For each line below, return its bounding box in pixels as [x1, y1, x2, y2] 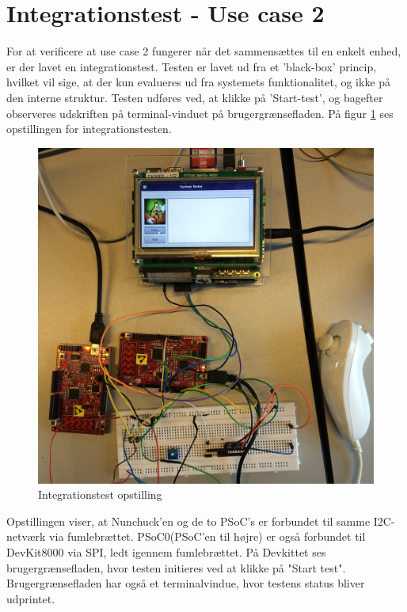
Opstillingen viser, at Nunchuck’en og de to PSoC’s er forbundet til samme [6, 512, 371, 529]
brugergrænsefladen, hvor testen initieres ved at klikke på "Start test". [6, 559, 346, 576]
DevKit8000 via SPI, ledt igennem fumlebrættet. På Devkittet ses [6, 544, 326, 561]
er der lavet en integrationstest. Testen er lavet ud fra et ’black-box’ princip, [6, 58, 377, 74]
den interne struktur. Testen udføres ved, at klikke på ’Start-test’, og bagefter [6, 89, 383, 105]
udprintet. [6, 590, 55, 606]
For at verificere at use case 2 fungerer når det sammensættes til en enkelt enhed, [6, 43, 401, 59]
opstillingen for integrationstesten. [6, 120, 172, 137]
